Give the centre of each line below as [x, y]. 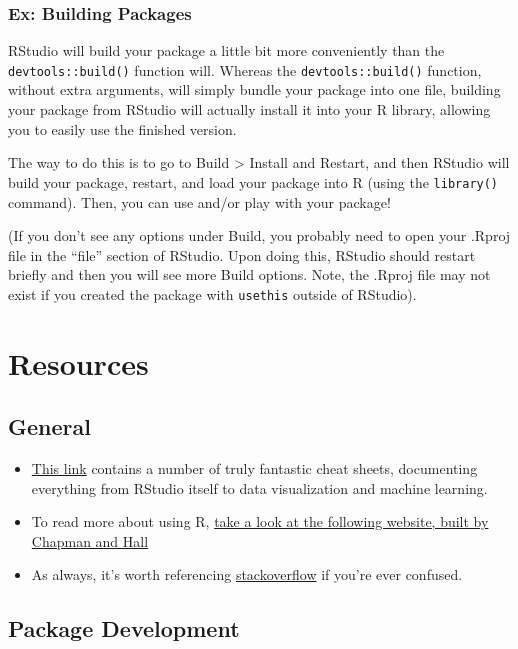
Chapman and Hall [90, 540]
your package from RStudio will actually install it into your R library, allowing [249, 109]
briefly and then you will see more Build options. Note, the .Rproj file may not [249, 274]
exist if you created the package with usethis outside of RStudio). [212, 293]
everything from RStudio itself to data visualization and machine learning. [259, 487]
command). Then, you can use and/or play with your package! [199, 201]
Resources [78, 362]
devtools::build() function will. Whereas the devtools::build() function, [245, 69]
